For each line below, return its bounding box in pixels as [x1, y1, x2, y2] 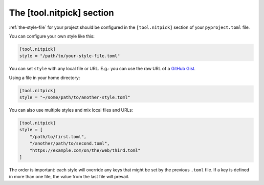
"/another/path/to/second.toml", [29, 141, 110, 146]
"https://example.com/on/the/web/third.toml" [29, 147, 141, 153]
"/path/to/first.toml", [29, 134, 87, 139]
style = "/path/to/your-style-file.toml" [19, 53, 120, 59]
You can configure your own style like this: [9, 33, 95, 39]
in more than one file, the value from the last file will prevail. [9, 174, 130, 180]
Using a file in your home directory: [9, 75, 80, 81]
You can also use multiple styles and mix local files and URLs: [9, 107, 133, 113]
